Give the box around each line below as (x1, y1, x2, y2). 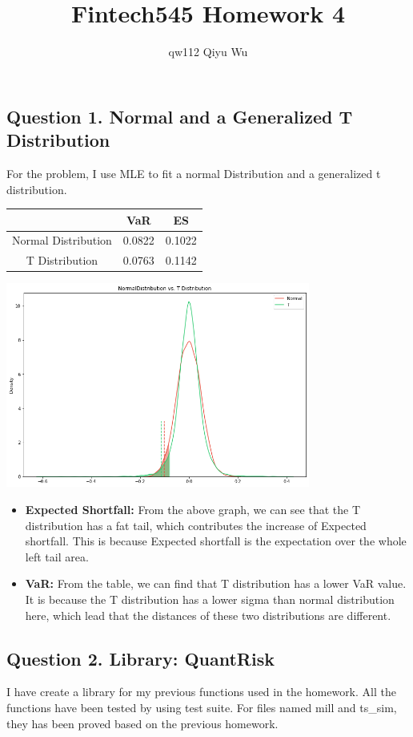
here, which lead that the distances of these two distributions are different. (25, 606, 391, 623)
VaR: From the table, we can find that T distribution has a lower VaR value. (25, 575, 407, 592)
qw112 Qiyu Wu (168, 43, 248, 60)
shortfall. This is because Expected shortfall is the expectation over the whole (25, 533, 407, 549)
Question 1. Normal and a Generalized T (6, 103, 353, 128)
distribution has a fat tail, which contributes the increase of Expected (25, 516, 367, 533)
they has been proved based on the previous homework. (6, 715, 279, 731)
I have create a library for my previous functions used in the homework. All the (6, 683, 396, 700)
